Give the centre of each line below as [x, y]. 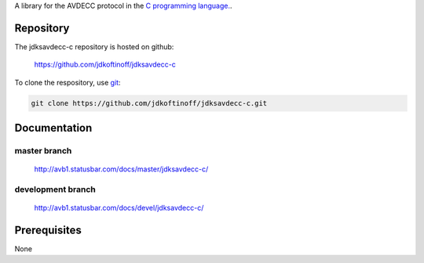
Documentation [53, 128]
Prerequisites [48, 230]
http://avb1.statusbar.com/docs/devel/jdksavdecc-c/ [119, 208]
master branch [43, 151]
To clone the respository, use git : [68, 82]
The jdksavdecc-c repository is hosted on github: [94, 46]
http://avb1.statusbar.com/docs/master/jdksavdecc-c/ [121, 169]
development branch [55, 189]
